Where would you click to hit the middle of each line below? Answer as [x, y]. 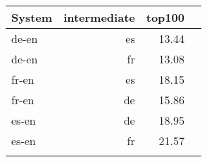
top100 [165, 17]
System [32, 17]
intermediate [99, 17]
